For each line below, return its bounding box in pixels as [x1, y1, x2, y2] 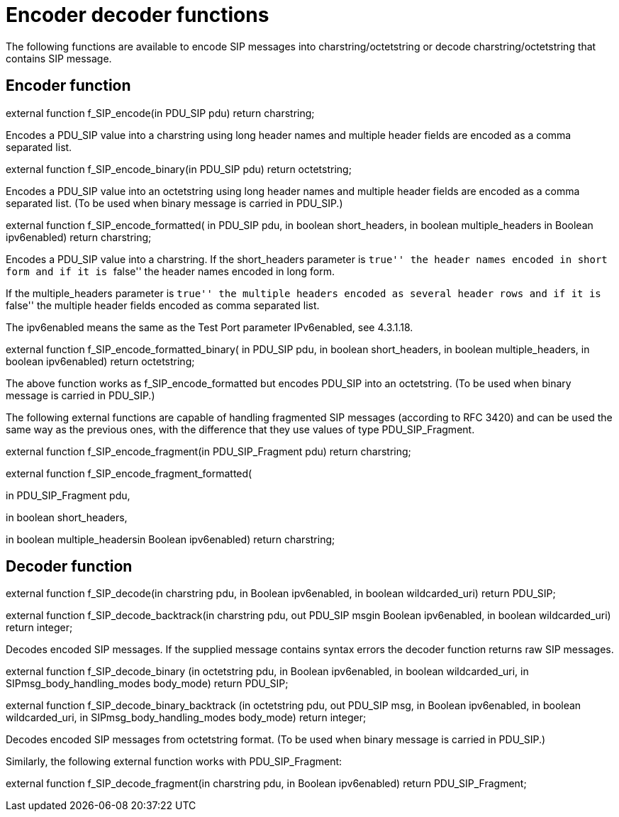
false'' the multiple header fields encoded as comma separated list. [6, 299, 320, 311]
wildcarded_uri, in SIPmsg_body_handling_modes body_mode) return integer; [6, 711, 367, 724]
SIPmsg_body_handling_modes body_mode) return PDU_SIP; [6, 677, 289, 690]
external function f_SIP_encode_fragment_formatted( [6, 467, 252, 479]
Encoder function [6, 77, 131, 95]
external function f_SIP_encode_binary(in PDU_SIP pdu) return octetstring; [6, 162, 352, 175]
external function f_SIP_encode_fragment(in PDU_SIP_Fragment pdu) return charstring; [6, 445, 411, 457]
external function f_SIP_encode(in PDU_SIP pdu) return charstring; [6, 106, 315, 119]
